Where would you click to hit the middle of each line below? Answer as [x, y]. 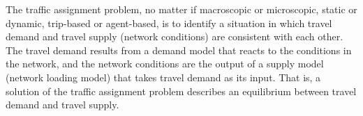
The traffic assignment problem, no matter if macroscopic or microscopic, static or [181, 9]
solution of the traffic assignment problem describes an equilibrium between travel [181, 91]
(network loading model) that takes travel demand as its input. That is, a [163, 77]
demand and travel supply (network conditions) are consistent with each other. [175, 36]
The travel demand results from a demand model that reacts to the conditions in [179, 50]
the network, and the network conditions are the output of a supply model [165, 64]
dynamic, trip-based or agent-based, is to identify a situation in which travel [169, 23]
